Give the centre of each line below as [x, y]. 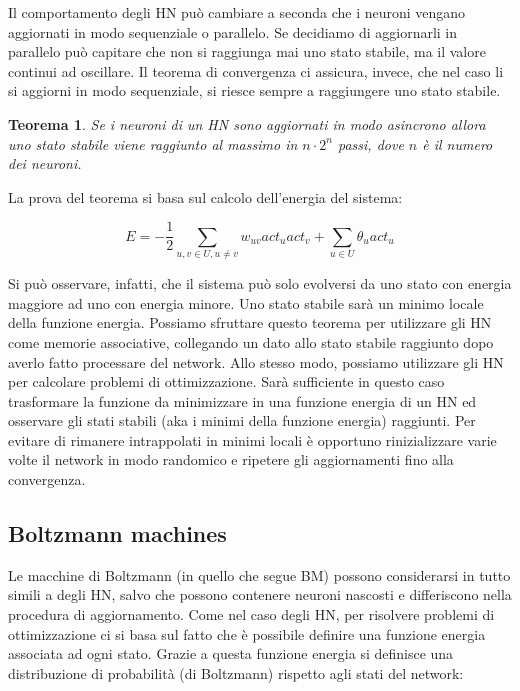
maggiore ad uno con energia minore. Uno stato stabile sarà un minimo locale [246, 302]
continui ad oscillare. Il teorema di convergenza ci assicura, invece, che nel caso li [256, 70]
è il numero [457, 143]
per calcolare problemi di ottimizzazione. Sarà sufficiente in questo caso [226, 381]
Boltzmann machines [117, 533]
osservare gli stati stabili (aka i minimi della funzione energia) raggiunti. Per [242, 420]
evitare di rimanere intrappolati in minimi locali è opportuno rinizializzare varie [252, 439]
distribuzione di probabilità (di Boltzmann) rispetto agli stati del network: [236, 672]
